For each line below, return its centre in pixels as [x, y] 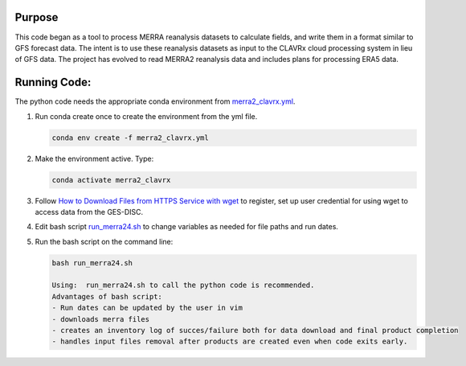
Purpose [37, 17]
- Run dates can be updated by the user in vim [147, 308]
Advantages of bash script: [107, 296]
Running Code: [53, 82]
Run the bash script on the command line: [104, 241]
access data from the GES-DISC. [89, 212]
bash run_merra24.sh [92, 263]
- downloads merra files [101, 319]
